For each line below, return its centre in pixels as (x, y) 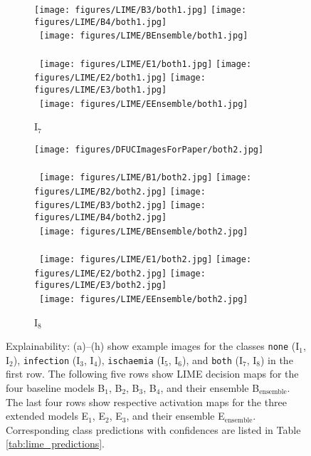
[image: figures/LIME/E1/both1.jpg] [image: (146, 64)
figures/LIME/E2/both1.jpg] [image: (120, 78)
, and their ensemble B (210, 388)
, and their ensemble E (175, 416)
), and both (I (212, 359)
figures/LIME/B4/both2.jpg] (101, 217)
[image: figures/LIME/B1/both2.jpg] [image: (146, 178)
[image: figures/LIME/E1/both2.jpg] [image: (146, 259)
